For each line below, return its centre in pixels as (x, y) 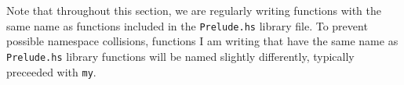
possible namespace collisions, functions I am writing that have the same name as (202, 41)
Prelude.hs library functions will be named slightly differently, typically (180, 56)
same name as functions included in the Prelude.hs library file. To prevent (187, 25)
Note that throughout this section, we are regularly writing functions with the (194, 10)
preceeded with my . (51, 71)
